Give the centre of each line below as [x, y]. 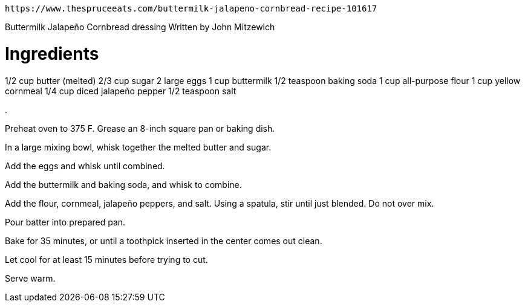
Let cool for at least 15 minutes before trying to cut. [106, 259]
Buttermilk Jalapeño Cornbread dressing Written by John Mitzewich [140, 27]
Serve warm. [30, 278]
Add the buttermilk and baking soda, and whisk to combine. [123, 184]
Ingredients [52, 53]
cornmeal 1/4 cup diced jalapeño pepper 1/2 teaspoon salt [121, 91]
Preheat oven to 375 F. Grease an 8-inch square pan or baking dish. [140, 128]
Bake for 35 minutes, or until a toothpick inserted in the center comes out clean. [164, 241]
